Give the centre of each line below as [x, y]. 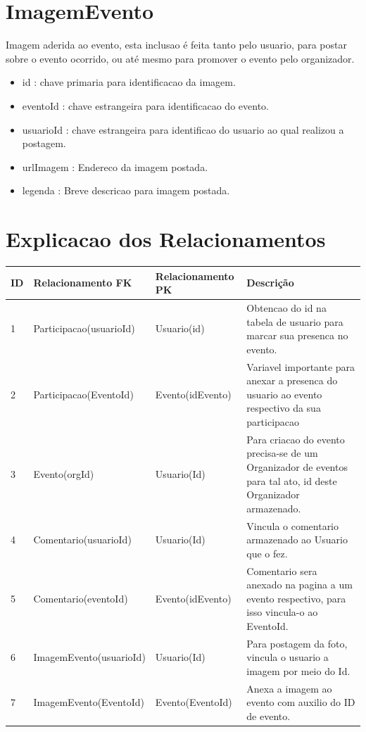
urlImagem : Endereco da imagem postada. [115, 166]
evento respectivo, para [296, 598]
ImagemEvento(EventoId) [89, 702]
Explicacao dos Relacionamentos [166, 239]
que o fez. [267, 553]
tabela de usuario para [295, 321]
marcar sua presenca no [297, 335]
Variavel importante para [301, 366]
